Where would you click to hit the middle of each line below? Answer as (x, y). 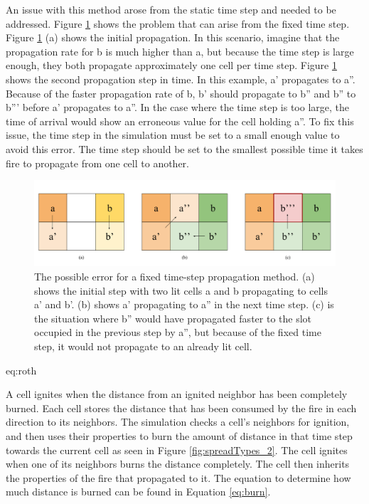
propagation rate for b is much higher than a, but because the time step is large (180, 51)
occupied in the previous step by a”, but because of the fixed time (178, 332)
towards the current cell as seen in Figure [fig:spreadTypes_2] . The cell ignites (177, 450)
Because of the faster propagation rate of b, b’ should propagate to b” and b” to (181, 93)
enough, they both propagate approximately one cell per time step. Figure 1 (171, 65)
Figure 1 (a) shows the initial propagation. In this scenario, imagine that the (173, 37)
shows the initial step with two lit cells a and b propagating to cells (181, 290)
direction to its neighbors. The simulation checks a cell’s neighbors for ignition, (178, 422)
